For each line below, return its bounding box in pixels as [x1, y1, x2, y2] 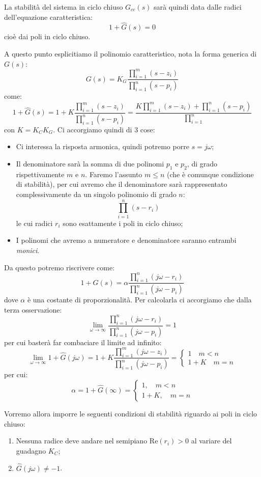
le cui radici [16, 217, 53, 228]
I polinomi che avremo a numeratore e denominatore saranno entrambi [16, 235, 237, 245]
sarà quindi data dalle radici [154, 2, 242, 12]
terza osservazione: [4, 304, 62, 315]
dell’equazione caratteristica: [4, 11, 93, 22]
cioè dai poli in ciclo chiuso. [4, 31, 91, 42]
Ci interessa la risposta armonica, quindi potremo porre [16, 141, 189, 152]
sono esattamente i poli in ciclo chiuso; [63, 217, 183, 228]
